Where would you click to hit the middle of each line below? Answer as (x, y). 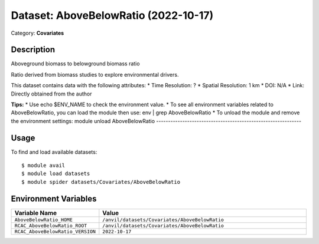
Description (33, 50)
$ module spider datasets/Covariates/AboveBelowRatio (101, 182)
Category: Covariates (38, 33)
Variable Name (36, 213)
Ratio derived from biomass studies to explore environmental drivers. (95, 74)
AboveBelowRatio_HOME (44, 220)
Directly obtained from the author (51, 94)
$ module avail (43, 166)
